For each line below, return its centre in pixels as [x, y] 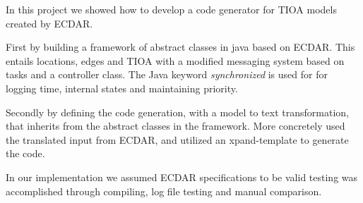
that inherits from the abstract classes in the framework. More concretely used [175, 126]
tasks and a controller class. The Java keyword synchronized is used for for [167, 74]
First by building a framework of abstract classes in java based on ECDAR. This [180, 47]
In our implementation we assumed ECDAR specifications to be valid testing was [182, 177]
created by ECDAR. [49, 23]
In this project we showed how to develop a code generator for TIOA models [171, 9]
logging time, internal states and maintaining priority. [122, 88]
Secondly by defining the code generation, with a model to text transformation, [177, 112]
